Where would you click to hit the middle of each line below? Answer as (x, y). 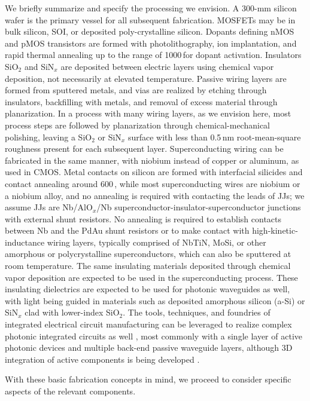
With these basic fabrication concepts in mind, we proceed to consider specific (148, 379)
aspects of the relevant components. (70, 391)
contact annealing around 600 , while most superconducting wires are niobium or (153, 183)
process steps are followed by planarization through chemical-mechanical (138, 125)
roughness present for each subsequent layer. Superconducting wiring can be (144, 149)
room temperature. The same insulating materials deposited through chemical (148, 266)
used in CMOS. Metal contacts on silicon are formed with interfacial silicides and (154, 172)
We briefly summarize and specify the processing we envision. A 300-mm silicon (151, 8)
